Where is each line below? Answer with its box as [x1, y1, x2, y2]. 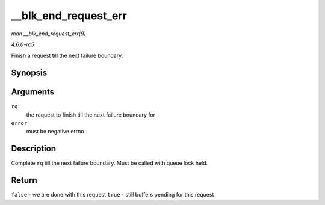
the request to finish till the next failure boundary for [26, 111, 156, 118]
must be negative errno [26, 128, 84, 135]
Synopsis [11, 68, 48, 78]
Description [11, 144, 57, 154]
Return [11, 175, 37, 186]
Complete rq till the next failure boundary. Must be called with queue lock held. [11, 159, 208, 167]
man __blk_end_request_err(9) [11, 30, 87, 37]
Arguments [11, 87, 55, 97]
